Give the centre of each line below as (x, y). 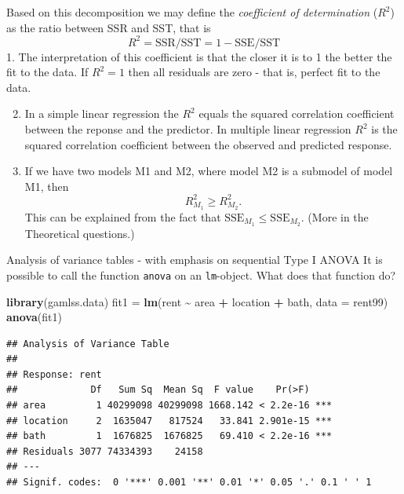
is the (384, 129)
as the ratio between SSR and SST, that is (109, 27)
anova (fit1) (34, 317)
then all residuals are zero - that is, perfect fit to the (254, 72)
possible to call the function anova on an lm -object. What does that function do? (201, 274)
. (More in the (335, 216)
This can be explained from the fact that (123, 216)
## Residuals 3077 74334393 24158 (105, 451)
